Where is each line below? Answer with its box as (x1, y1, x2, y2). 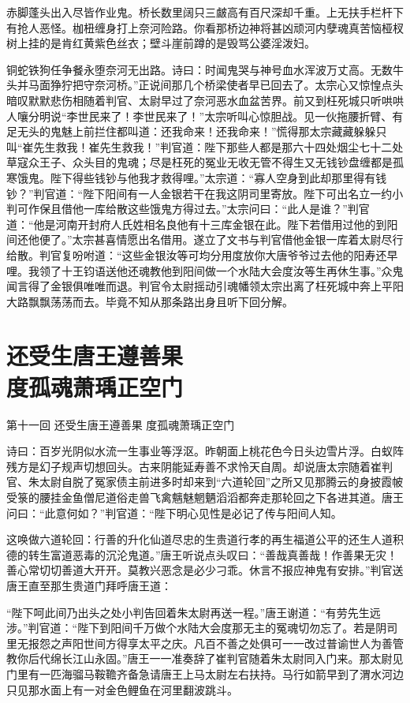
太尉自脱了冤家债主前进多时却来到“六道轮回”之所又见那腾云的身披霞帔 (39, 473, 404, 490)
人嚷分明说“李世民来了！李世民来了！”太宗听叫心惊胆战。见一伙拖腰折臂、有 (6, 107, 404, 124)
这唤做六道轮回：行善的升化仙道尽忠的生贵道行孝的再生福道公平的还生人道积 (6, 531, 404, 548)
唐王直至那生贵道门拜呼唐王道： (6, 577, 172, 593)
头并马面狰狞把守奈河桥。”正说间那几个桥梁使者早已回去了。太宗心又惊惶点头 (6, 77, 404, 93)
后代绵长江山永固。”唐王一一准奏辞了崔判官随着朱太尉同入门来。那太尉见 (28, 650, 404, 667)
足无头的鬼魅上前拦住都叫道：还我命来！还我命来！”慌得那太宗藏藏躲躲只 (6, 123, 387, 140)
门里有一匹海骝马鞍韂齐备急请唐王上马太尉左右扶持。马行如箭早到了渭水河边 (6, 665, 404, 682)
